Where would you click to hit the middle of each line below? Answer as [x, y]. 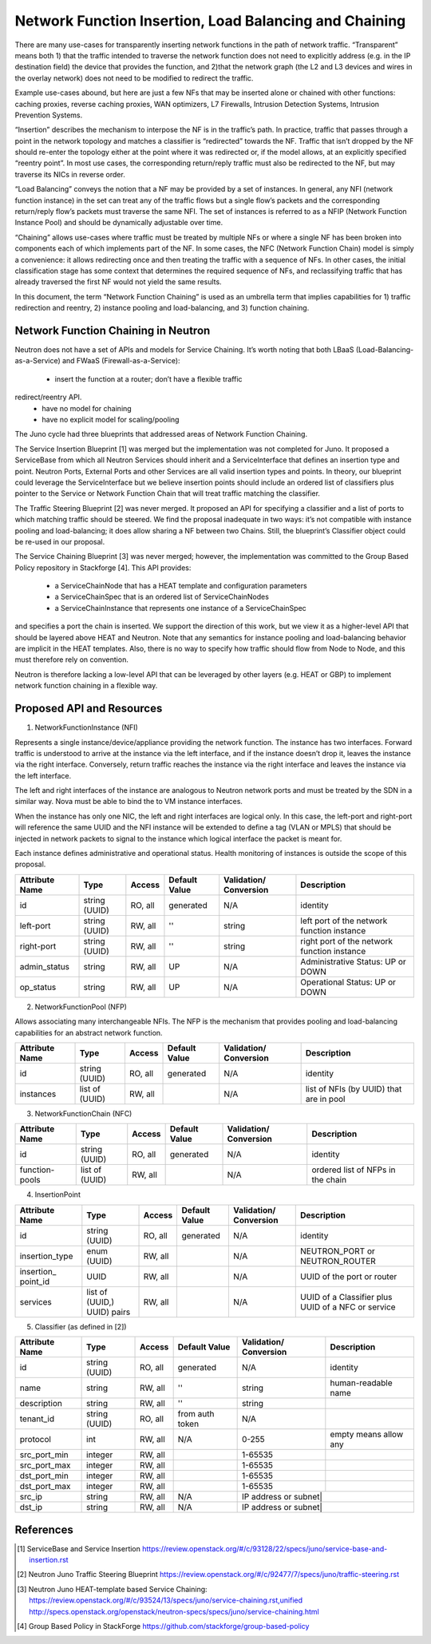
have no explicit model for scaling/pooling [111, 420]
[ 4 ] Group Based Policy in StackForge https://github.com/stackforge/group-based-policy [163, 1626]
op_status [38, 987]
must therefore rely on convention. [72, 660]
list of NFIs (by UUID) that [354, 1088]
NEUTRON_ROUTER [338, 1261]
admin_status [45, 966]
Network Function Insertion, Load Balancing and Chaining [210, 21]
